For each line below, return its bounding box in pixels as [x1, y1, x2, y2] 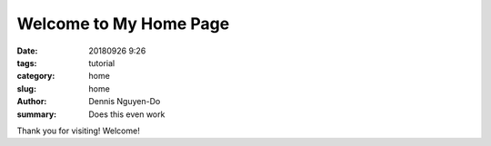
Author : [16, 96, 47, 107]
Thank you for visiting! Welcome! [16, 125, 140, 136]
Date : [16, 45, 38, 56]
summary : [16, 109, 57, 120]
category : [16, 71, 55, 82]
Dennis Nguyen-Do [88, 96, 161, 107]
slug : [16, 83, 36, 94]
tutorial [88, 57, 115, 68]
